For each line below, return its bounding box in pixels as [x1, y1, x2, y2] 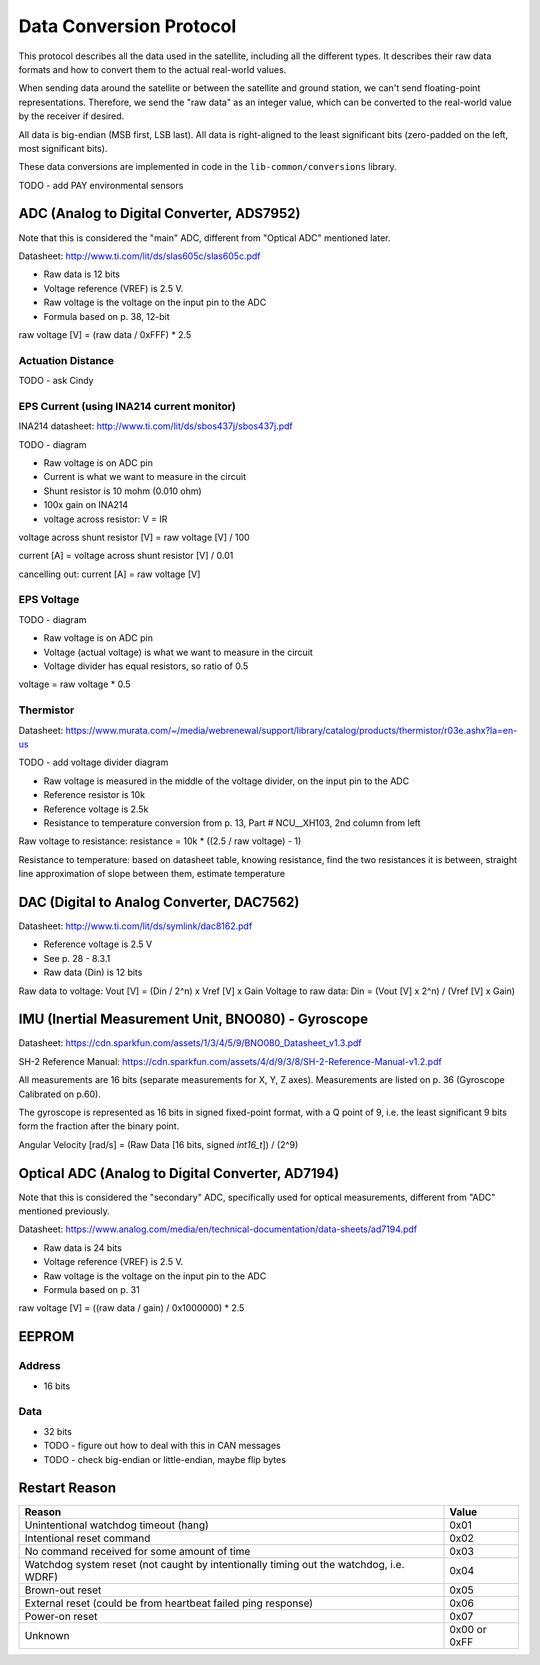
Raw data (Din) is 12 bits [43, 966, 143, 979]
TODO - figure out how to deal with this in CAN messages [43, 1440, 281, 1452]
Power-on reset [24, 1610, 98, 1624]
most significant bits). [18, 142, 108, 154]
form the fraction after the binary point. [18, 1120, 180, 1132]
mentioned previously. [18, 1205, 110, 1217]
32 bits [43, 1425, 72, 1437]
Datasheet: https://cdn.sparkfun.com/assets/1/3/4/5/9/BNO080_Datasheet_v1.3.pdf [18, 1037, 362, 1049]
